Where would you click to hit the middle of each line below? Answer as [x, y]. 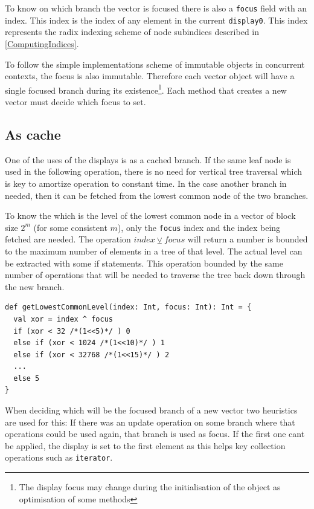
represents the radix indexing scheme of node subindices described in [132, 32]
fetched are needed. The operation [68, 239]
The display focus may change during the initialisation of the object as [150, 487]
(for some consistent [70, 227]
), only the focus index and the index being [199, 227]
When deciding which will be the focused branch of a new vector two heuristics [151, 410]
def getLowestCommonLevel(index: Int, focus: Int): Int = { [128, 307]
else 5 [27, 378]
